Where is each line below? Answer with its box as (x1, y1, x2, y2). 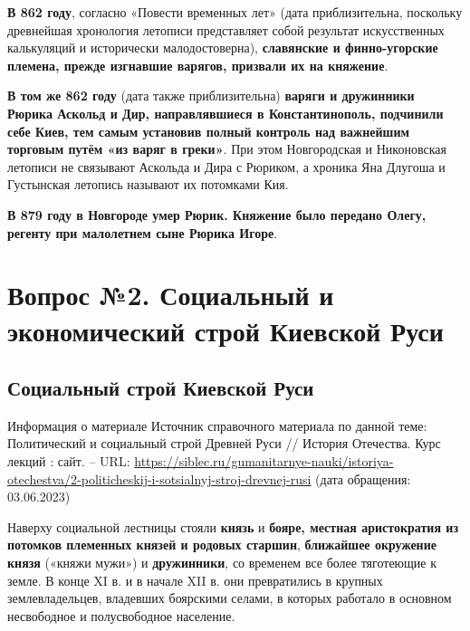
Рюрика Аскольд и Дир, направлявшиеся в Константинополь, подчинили (7, 103, 444, 122)
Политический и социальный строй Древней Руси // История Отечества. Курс (7, 434, 441, 453)
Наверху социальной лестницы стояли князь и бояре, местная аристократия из (7, 517, 459, 536)
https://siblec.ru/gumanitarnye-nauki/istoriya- (134, 452, 394, 471)
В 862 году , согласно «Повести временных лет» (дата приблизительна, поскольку (7, 3, 463, 21)
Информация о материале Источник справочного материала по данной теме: (7, 416, 427, 435)
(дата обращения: (315, 469, 411, 488)
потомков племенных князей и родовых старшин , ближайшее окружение (7, 535, 436, 554)
